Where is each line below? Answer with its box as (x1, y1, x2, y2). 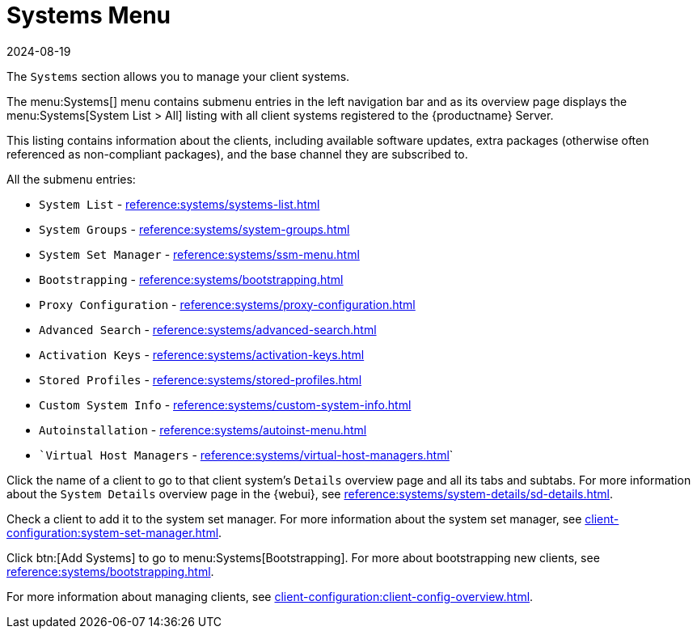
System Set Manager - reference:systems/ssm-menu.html (39, 247, 360, 261)
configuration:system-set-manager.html (6, 525, 219, 540)
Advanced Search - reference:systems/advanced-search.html (39, 322, 377, 337)
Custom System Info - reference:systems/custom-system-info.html (39, 397, 412, 412)
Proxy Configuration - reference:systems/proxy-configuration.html (39, 297, 416, 311)
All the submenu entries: (6, 171, 136, 186)
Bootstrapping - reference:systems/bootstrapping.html (39, 272, 344, 286)
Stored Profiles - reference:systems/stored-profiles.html (39, 372, 362, 387)
